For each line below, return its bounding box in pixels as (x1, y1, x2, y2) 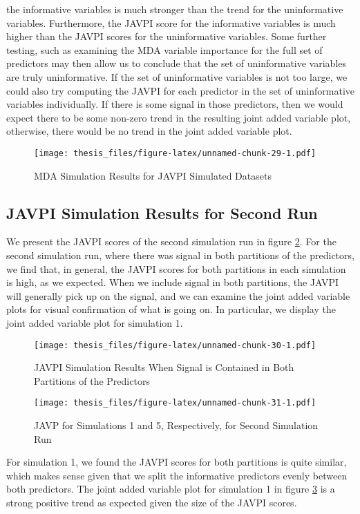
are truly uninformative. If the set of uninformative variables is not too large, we (6, 69, 348, 84)
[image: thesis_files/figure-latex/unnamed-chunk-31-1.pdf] (34, 398, 316, 408)
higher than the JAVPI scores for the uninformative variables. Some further (6, 29, 327, 44)
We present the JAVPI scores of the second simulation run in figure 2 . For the (6, 234, 337, 249)
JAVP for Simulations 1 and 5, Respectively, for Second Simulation (34, 418, 319, 432)
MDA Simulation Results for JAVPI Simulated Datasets (34, 168, 272, 182)
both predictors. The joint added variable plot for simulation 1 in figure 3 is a (6, 482, 335, 496)
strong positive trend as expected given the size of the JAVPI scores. (6, 495, 297, 510)
